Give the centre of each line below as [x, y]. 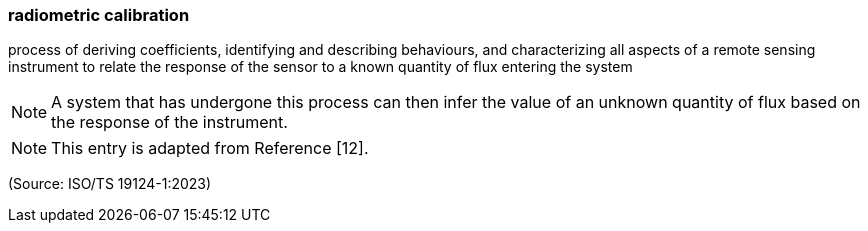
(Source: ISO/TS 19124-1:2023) [110, 184]
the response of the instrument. [169, 122]
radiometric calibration [99, 15]
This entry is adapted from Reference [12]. [210, 148]
